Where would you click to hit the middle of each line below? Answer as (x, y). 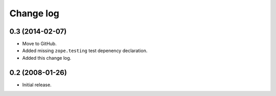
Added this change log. (47, 58)
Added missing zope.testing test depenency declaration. (85, 51)
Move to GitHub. (39, 44)
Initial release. (37, 85)
